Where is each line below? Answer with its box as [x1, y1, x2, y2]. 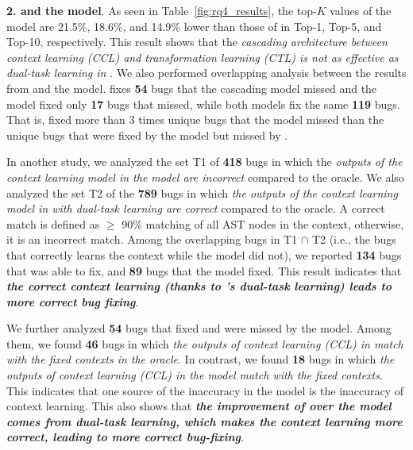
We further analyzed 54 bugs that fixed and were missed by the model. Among [6, 320, 392, 337]
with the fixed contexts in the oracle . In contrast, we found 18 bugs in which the [6, 351, 395, 367]
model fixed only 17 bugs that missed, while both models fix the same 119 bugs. [6, 95, 400, 112]
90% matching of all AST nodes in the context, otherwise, [122, 215, 404, 232]
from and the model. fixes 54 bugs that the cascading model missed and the [6, 79, 377, 96]
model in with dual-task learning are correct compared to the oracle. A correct [6, 200, 385, 217]
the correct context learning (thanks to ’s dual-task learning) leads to [6, 278, 392, 294]
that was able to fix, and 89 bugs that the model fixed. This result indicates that [6, 262, 402, 279]
